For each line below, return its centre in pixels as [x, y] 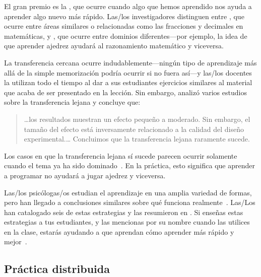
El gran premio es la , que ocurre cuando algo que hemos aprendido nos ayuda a [128, 6]
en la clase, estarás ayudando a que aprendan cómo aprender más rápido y [119, 231]
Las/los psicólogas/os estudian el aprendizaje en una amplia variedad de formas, [128, 192]
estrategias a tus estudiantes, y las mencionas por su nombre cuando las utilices [127, 222]
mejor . [16, 241]
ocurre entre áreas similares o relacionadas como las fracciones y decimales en [124, 26]
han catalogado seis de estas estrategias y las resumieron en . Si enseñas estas [124, 212]
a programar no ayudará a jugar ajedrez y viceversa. [85, 175]
